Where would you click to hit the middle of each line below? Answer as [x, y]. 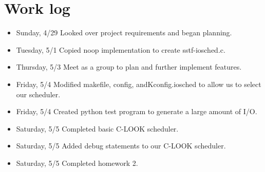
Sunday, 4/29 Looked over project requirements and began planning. [124, 33]
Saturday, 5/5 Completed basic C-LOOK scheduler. [97, 128]
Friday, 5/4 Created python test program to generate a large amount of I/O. [137, 111]
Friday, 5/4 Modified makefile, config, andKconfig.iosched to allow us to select [139, 84]
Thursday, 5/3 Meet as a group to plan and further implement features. [129, 67]
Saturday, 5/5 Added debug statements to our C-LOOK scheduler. [121, 146]
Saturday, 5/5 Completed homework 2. [77, 163]
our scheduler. [38, 94]
